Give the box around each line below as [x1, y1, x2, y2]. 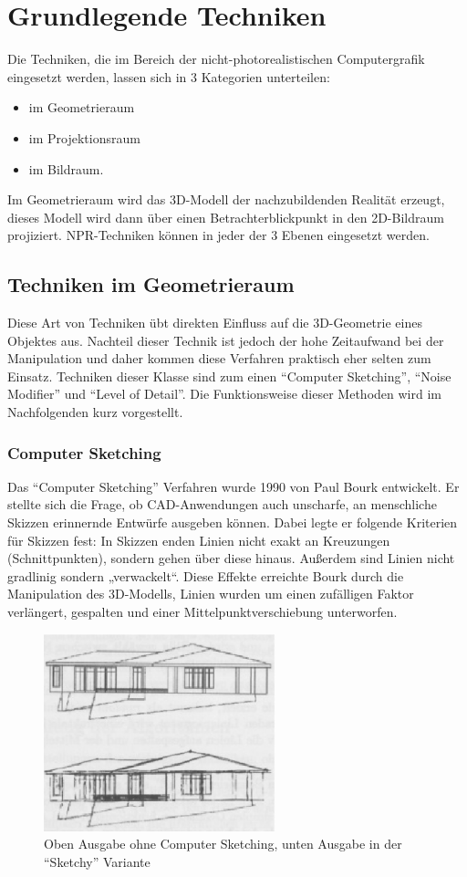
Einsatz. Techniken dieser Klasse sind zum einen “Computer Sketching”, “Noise [7, 366, 451, 385]
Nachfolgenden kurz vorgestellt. [7, 402, 183, 422]
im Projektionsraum [28, 128, 140, 147]
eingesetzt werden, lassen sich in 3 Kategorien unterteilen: [7, 67, 330, 86]
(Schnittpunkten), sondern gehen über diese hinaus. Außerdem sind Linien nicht [7, 548, 455, 568]
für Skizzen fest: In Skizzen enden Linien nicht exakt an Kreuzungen [7, 530, 390, 549]
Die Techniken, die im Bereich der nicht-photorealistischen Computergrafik [7, 49, 425, 68]
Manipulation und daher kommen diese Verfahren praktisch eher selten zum [7, 349, 431, 368]
